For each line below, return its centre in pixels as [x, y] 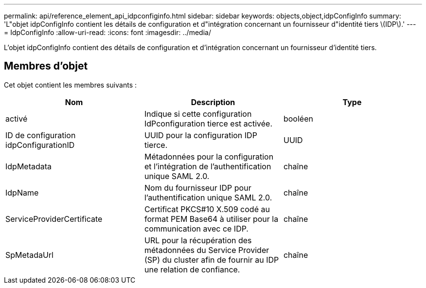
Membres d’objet [46, 66]
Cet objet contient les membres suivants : [70, 85]
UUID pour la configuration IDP [201, 135]
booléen [298, 118]
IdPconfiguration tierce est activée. [208, 123]
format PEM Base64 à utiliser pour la [211, 219]
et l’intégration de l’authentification [208, 166]
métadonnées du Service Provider [207, 250]
